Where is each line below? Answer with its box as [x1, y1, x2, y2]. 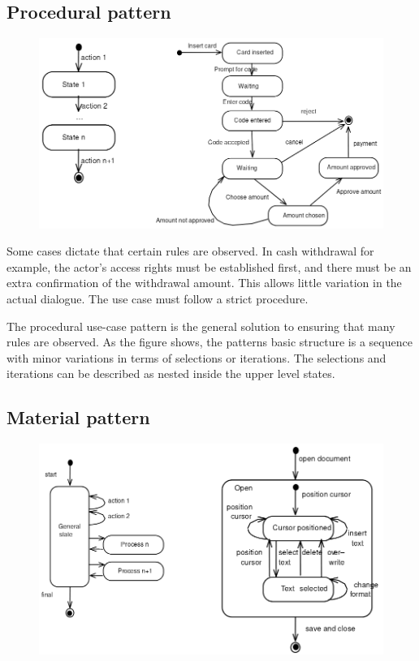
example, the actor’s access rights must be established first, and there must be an [6, 258, 412, 275]
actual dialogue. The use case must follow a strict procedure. [6, 290, 309, 307]
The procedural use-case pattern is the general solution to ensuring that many [6, 317, 395, 334]
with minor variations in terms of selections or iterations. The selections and [6, 349, 387, 366]
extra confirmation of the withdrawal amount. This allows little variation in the [6, 274, 402, 291]
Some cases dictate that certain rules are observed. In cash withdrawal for [6, 243, 374, 260]
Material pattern [6, 405, 150, 430]
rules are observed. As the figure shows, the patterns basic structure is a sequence [6, 333, 413, 350]
